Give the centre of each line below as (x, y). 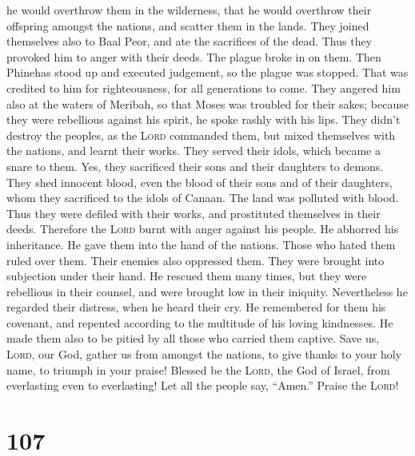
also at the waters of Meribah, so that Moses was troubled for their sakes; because (207, 103)
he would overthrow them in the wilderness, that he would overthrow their (189, 10)
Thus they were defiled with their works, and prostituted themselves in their (194, 213)
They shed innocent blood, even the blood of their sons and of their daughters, (200, 182)
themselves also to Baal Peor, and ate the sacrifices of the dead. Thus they (190, 41)
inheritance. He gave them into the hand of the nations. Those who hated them (201, 244)
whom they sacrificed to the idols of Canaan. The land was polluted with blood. (203, 198)
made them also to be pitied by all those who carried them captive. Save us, (193, 338)
